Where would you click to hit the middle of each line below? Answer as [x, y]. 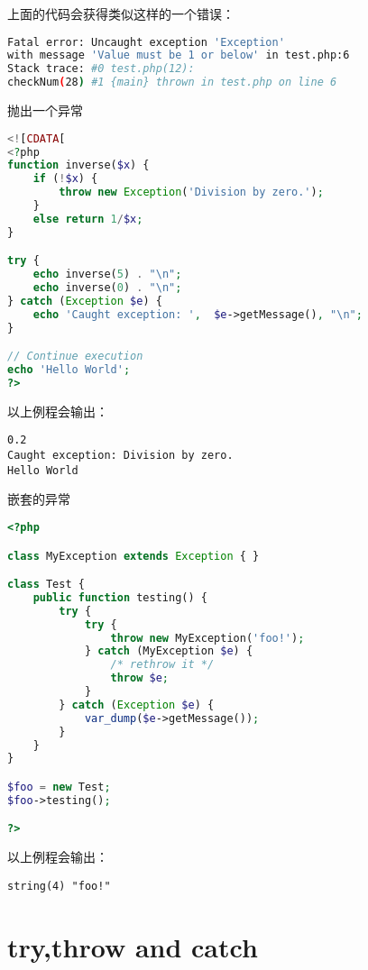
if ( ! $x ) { [65, 179]
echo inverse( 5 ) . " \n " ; [107, 275]
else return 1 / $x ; [88, 219]
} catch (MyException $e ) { [169, 651]
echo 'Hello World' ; [69, 370]
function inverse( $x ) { [78, 165]
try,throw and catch [133, 946]
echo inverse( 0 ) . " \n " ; [107, 288]
